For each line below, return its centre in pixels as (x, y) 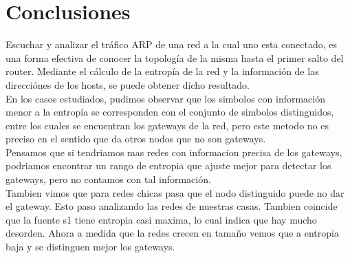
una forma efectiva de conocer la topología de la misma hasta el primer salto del (175, 57)
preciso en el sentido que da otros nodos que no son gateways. (136, 139)
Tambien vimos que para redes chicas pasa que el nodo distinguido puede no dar (175, 192)
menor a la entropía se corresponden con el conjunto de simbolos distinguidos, (170, 112)
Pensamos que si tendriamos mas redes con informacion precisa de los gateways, (174, 152)
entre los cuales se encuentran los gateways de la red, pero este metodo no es (167, 125)
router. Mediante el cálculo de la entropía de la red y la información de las (162, 71)
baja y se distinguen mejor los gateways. (90, 247)
